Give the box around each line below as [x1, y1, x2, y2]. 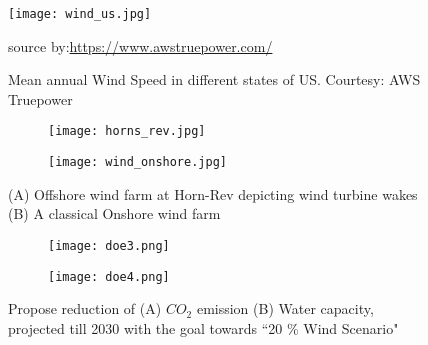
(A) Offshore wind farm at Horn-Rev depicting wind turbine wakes [8, 183, 418, 204]
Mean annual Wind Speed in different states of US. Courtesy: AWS [8, 69, 421, 90]
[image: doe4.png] [48, 269, 170, 284]
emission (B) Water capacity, [196, 298, 374, 319]
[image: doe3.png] [48, 238, 170, 253]
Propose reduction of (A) [8, 298, 162, 319]
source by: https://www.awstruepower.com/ [8, 35, 273, 56]
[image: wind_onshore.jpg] [48, 155, 227, 170]
